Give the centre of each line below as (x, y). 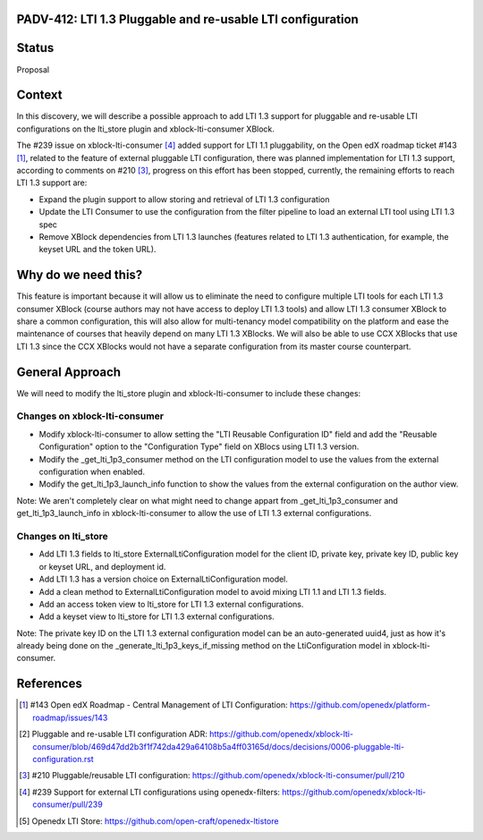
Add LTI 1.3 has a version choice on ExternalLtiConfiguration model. (163, 579)
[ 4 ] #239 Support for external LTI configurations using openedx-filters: (150, 792)
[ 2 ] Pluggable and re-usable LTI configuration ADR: (113, 734)
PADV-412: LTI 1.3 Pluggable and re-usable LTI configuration (188, 19)
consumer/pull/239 (68, 804)
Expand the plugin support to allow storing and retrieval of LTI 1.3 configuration (184, 199)
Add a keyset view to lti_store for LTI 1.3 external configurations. (157, 616)
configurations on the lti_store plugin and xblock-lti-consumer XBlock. (145, 129)
